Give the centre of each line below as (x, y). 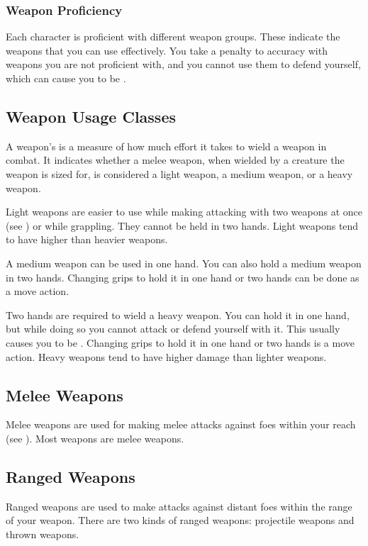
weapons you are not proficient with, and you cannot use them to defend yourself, (183, 64)
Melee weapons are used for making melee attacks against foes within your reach (181, 424)
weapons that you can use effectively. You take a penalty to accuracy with (167, 50)
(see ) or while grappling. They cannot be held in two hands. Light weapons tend (182, 225)
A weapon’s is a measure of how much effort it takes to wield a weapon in (166, 146)
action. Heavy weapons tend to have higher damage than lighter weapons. (166, 356)
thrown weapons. (43, 534)
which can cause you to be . (66, 78)
